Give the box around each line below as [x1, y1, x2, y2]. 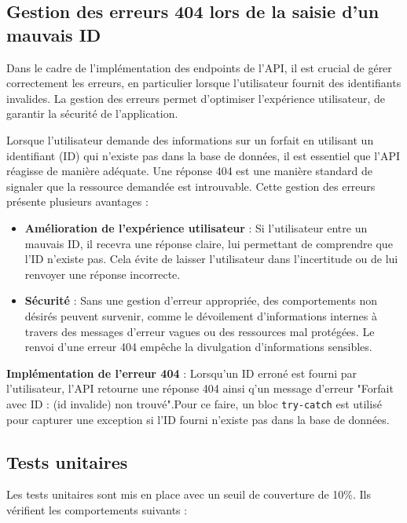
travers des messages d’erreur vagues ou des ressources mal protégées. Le [24, 323, 375, 339]
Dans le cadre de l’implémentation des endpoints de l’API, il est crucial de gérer [6, 59, 392, 75]
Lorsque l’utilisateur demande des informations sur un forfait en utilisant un [6, 131, 374, 148]
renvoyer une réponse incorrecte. [24, 265, 181, 282]
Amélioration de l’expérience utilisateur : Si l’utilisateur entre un [24, 219, 368, 236]
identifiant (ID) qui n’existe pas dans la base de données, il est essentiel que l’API [6, 147, 401, 163]
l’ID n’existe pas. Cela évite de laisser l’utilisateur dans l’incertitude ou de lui [24, 251, 398, 267]
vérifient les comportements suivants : [6, 501, 188, 518]
